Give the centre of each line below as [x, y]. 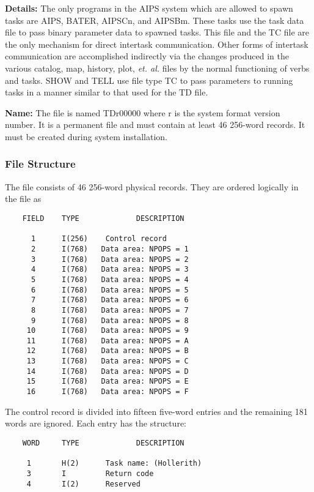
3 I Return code [90, 473]
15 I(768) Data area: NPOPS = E [108, 382]
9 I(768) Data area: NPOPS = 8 [110, 320]
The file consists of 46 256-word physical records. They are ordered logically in [152, 186]
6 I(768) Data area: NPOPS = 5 [110, 290]
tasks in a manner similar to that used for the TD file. [107, 92]
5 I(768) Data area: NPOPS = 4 [110, 279]
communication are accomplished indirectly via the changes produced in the [147, 56]
